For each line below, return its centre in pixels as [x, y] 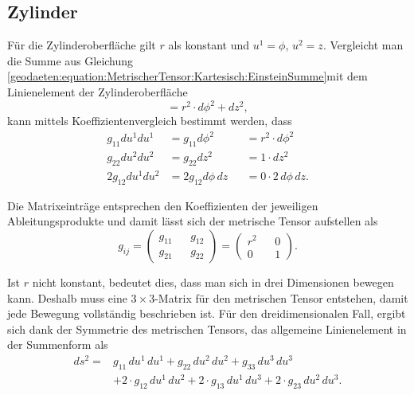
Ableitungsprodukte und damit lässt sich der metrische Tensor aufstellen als [193, 221]
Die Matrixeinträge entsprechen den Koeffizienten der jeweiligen [163, 205]
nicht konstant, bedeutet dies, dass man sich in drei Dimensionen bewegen [213, 282]
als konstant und [209, 45]
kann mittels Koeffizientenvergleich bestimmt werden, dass [150, 121]
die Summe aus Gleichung [70, 60]
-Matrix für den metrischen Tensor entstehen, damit [281, 297]
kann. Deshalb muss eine [67, 297]
